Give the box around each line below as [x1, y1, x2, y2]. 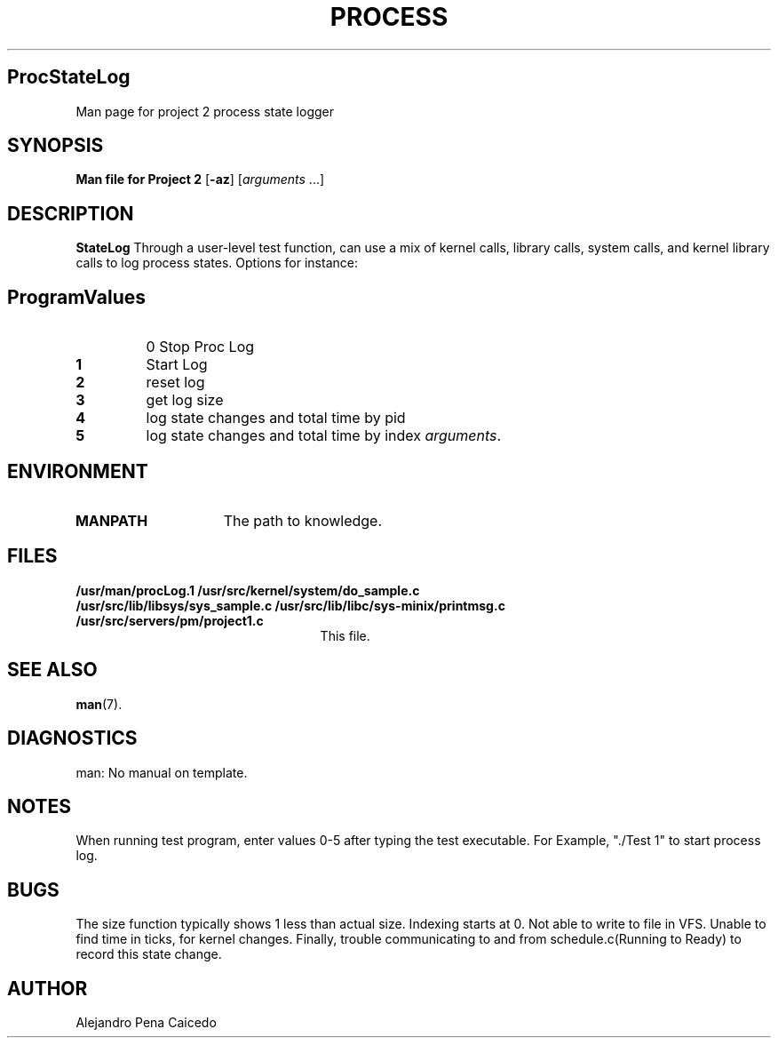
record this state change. [75, 946, 222, 962]
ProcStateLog [7, 66, 131, 89]
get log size [146, 391, 224, 410]
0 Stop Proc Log [146, 338, 255, 356]
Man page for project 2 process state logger [75, 103, 334, 119]
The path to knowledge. [223, 511, 383, 530]
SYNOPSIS [7, 134, 104, 157]
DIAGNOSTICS [7, 727, 138, 750]
